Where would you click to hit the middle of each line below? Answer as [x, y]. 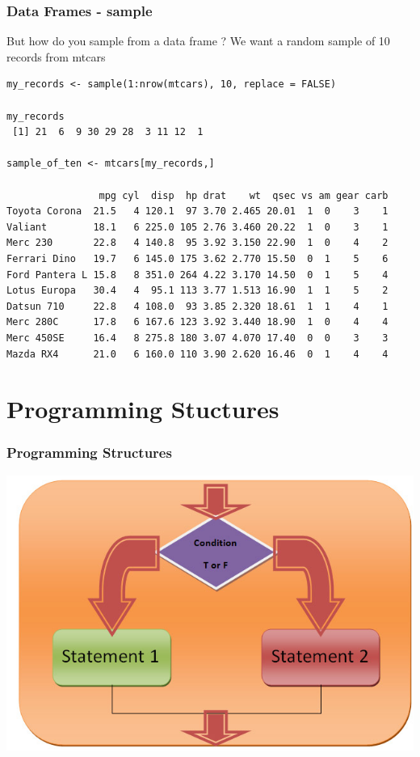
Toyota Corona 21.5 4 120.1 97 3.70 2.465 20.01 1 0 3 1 [197, 211]
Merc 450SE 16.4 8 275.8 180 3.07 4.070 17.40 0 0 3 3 [197, 338]
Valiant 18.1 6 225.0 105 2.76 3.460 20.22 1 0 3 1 [197, 227]
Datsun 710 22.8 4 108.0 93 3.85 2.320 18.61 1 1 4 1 [197, 306]
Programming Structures [89, 453]
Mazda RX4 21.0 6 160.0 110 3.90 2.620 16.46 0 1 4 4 [197, 354]
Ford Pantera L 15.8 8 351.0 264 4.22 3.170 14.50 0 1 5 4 [197, 275]
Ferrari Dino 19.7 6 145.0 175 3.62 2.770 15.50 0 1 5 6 [197, 258]
